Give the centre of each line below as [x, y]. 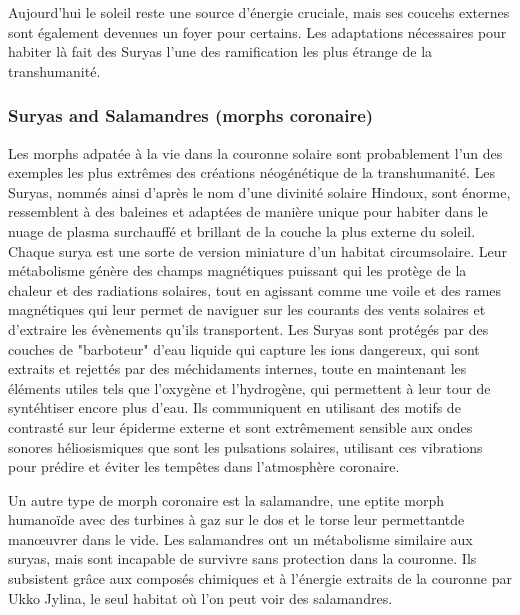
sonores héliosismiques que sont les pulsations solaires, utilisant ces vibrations [245, 446]
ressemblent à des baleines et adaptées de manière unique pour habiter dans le [248, 211]
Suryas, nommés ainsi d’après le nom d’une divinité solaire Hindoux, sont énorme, [259, 191]
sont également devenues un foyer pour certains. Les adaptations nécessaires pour [257, 31]
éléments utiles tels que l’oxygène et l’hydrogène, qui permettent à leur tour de [249, 387]
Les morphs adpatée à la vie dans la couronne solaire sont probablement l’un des [255, 152]
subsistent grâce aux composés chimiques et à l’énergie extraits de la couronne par [260, 578]
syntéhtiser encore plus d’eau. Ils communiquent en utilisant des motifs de [234, 407]
